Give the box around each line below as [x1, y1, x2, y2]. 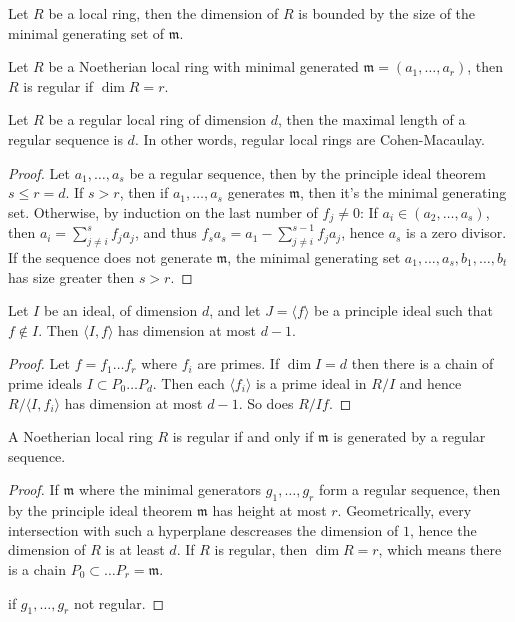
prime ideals [8, 372, 83, 393]
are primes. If [197, 353, 280, 374]
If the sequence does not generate [8, 247, 212, 267]
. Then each [152, 372, 225, 393]
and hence [399, 372, 462, 393]
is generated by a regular [333, 426, 486, 447]
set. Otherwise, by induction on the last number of [8, 201, 318, 222]
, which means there [378, 539, 502, 560]
